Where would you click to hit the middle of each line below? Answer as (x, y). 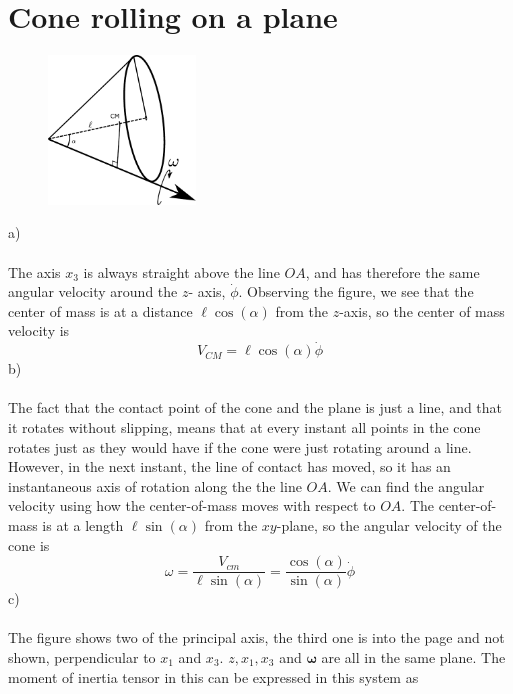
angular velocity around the (93, 291)
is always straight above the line (181, 271)
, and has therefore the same (392, 271)
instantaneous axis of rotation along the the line (155, 485)
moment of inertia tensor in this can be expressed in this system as (213, 676)
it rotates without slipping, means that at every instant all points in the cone (244, 427)
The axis (34, 271)
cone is (29, 544)
